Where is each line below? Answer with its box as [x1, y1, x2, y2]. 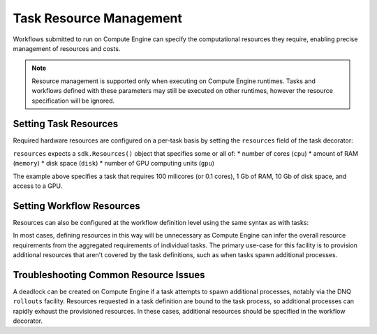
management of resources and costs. [13, 44, 121, 52]
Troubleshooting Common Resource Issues [13, 269, 205, 281]
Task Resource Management [13, 10, 183, 26]
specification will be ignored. [31, 96, 115, 105]
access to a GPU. [13, 182, 63, 190]
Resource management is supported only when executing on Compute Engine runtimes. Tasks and [31, 77, 316, 85]
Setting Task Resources [13, 118, 119, 130]
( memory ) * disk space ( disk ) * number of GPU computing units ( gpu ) [13, 159, 215, 168]
